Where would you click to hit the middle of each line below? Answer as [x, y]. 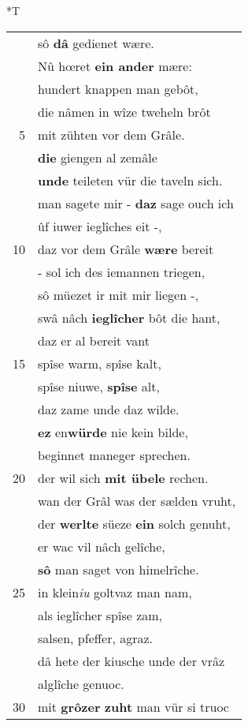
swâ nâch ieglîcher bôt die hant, [129, 317]
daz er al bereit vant [94, 340]
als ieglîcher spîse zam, [100, 615]
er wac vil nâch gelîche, [102, 546]
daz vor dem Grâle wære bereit [126, 249]
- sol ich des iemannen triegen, [122, 271]
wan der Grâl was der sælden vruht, [137, 500]
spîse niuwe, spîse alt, [99, 386]
